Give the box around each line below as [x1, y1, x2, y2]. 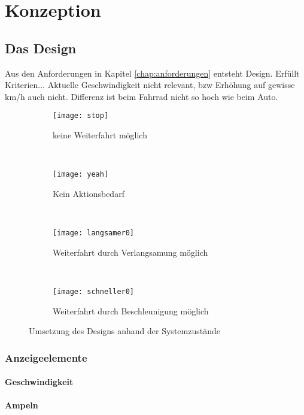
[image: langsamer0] [53, 229, 135, 238]
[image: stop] [53, 111, 109, 120]
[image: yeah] [53, 170, 109, 179]
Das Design [5, 38, 77, 57]
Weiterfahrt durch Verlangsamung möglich [53, 246, 208, 258]
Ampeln [5, 399, 38, 411]
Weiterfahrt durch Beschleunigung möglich [53, 304, 209, 317]
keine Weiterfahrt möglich [53, 129, 147, 141]
